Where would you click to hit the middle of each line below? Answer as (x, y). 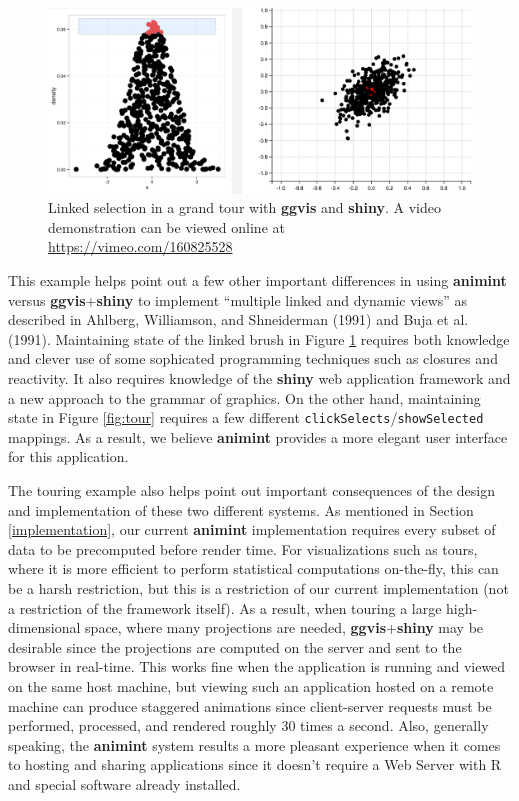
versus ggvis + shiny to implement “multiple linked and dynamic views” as (238, 299)
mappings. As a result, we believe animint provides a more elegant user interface (258, 436)
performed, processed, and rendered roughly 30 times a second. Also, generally (248, 725)
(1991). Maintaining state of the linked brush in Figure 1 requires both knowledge (259, 338)
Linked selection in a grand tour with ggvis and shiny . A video (245, 207)
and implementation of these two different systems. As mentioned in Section (241, 509)
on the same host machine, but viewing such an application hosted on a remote (251, 685)
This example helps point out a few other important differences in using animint (257, 280)
